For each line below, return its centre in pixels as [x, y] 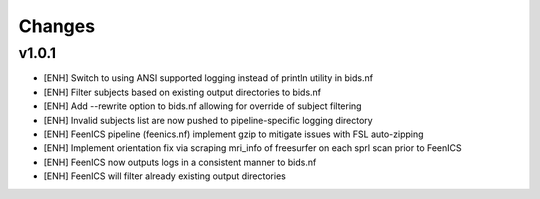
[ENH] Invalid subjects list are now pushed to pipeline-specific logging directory [208, 120]
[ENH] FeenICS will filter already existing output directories [165, 176]
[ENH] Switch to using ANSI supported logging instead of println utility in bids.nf [208, 78]
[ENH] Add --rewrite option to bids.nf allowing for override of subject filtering [202, 106]
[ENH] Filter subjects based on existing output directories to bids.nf [182, 92]
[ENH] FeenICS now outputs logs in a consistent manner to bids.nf [180, 162]
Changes [56, 26]
